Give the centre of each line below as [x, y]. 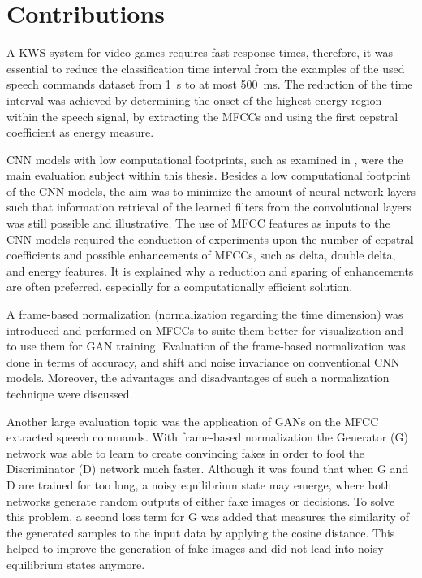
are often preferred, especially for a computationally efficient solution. [180, 287]
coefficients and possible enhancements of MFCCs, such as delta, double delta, [201, 255]
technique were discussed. [70, 393]
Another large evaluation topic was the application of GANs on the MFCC [193, 421]
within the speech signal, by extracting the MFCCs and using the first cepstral [202, 116]
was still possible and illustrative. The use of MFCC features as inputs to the [198, 223]
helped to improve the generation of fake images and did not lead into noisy [195, 548]
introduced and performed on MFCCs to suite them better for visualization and [205, 330]
